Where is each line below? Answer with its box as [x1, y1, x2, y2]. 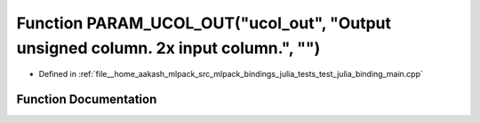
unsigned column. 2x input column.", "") [16, 38, 321, 58]
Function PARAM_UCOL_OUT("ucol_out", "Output [16, 13, 391, 33]
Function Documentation [16, 92, 157, 107]
